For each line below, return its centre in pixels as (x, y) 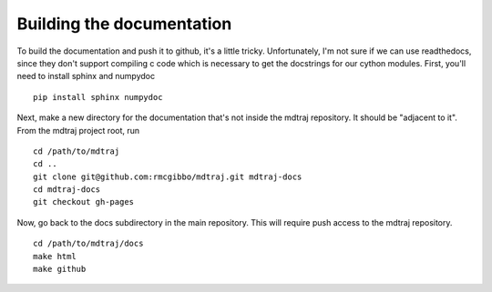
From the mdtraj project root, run (78, 130)
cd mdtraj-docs (67, 190)
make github (60, 269)
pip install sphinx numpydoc (98, 97)
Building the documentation (124, 24)
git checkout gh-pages (84, 202)
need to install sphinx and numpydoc (86, 76)
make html (55, 256)
